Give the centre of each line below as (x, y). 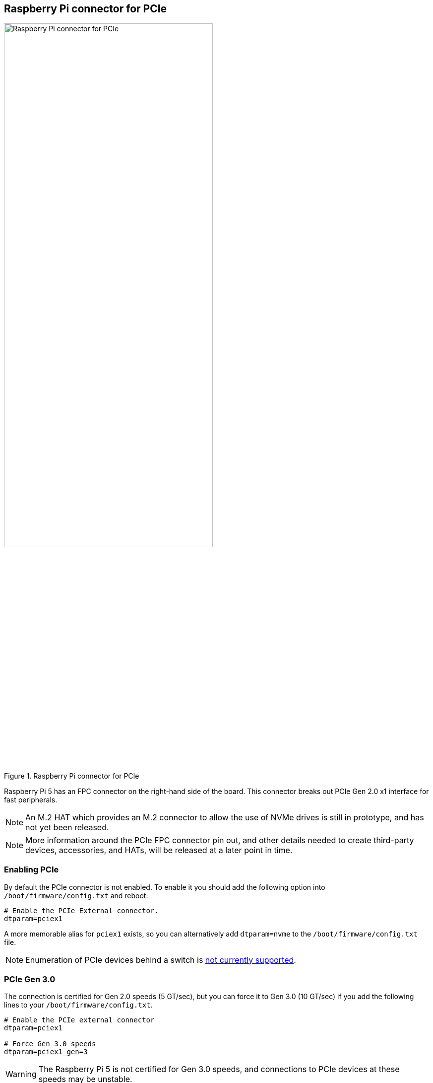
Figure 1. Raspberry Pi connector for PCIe (72, 776)
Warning (21, 1074)
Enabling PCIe (31, 870)
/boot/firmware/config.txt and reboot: (76, 895)
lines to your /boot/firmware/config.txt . (78, 1005)
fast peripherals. (31, 799)
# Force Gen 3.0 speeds (50, 1044)
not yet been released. (67, 827)
